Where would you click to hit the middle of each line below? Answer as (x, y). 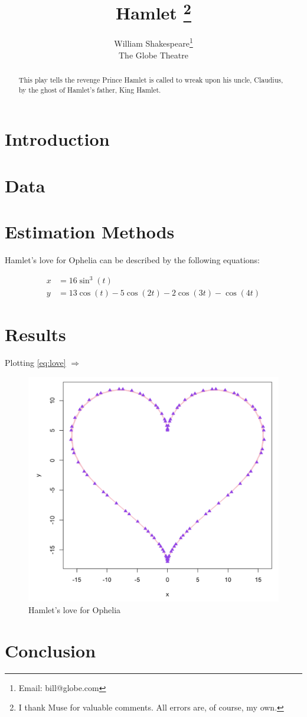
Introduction (57, 139)
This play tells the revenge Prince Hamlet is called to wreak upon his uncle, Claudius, (151, 80)
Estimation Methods (90, 232)
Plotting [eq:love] (35, 363)
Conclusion (50, 650)
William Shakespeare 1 (153, 42)
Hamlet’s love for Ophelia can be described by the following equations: (132, 260)
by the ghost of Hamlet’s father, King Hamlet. (90, 89)
